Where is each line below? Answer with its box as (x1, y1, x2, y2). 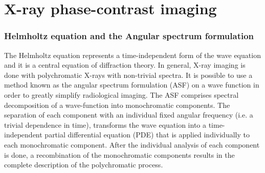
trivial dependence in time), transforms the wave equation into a (4, 119, 206, 130)
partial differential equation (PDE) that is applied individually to (45, 129, 250, 140)
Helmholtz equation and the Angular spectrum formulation (4, 30, 254, 42)
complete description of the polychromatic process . (4, 159, 163, 170)
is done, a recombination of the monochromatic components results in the (4, 149, 235, 160)
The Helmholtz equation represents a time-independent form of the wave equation (4, 49, 261, 60)
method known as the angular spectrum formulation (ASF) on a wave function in (4, 79, 259, 90)
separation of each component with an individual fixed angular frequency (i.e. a (4, 109, 253, 120)
